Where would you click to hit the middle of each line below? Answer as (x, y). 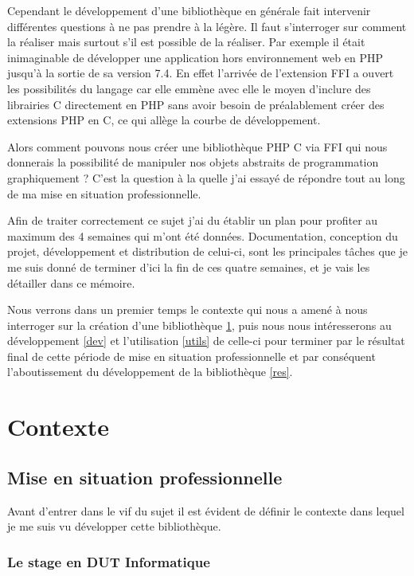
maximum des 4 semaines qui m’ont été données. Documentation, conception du (203, 235)
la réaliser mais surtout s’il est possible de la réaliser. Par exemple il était (186, 42)
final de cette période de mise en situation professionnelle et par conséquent (191, 356)
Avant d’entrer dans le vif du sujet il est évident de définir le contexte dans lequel (206, 510)
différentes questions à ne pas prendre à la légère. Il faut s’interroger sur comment (207, 26)
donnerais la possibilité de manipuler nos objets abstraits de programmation (193, 162)
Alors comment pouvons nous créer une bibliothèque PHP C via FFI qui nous (197, 146)
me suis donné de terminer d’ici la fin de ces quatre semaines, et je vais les (189, 266)
